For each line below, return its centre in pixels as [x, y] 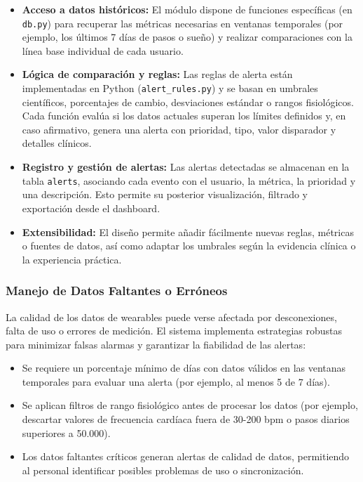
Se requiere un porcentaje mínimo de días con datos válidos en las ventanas [184, 368]
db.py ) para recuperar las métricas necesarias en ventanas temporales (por [183, 23]
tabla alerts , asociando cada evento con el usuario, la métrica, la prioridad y [189, 180]
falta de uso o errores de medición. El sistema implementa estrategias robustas [174, 331]
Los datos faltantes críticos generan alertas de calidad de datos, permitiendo [186, 456]
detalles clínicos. [57, 143]
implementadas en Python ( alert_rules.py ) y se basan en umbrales [170, 88]
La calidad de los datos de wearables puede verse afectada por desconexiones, [171, 317]
